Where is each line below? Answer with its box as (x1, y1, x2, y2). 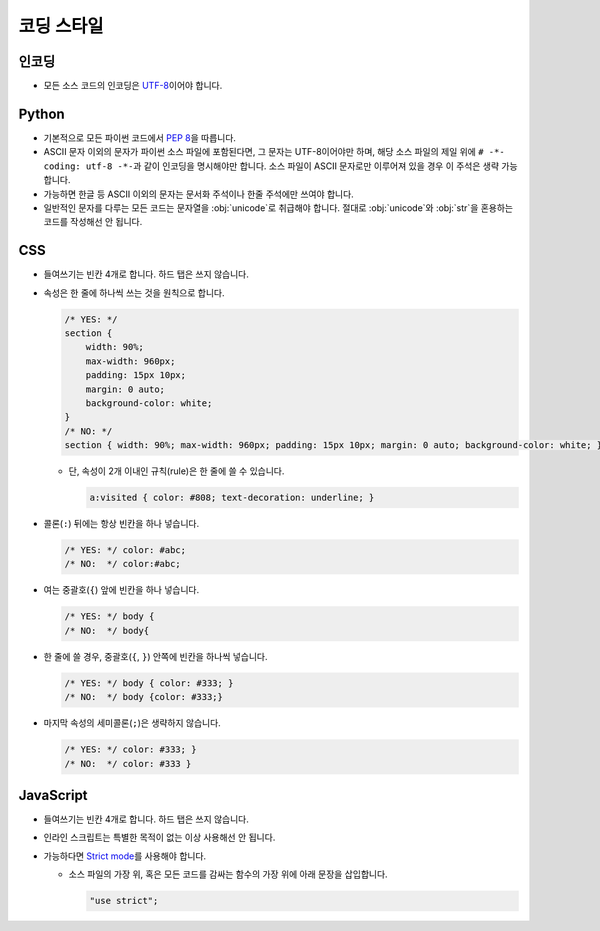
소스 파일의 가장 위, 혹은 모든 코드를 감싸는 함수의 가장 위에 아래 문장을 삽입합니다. (68, 868, 389, 880)
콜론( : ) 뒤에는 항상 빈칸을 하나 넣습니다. (43, 518, 200, 530)
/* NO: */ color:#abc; (64, 558, 182, 570)
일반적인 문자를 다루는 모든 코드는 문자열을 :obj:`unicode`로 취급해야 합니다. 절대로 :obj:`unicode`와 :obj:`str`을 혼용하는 (43, 201, 514, 214)
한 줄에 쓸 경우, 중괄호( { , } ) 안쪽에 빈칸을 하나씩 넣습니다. (43, 650, 269, 662)
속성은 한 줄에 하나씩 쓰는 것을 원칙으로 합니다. (43, 286, 225, 299)
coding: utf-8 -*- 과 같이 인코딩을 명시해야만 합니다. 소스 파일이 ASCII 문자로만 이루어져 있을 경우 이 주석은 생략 (43, 160, 500, 172)
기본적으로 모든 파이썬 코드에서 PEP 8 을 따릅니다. (43, 131, 237, 144)
